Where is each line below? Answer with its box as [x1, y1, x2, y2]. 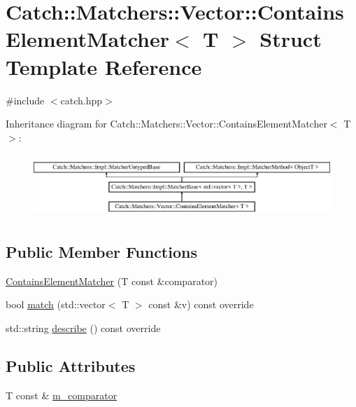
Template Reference [6, 52, 202, 81]
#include [6, 92, 45, 107]
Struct [259, 25, 322, 53]
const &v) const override [148, 297, 254, 312]
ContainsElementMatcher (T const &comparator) [6, 273, 218, 288]
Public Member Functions [6, 240, 197, 262]
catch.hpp [60, 92, 103, 107]
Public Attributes [6, 354, 136, 376]
